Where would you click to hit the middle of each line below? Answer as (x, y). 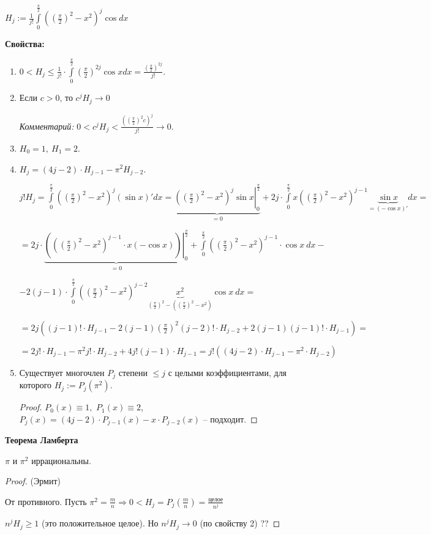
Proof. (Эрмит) (33, 481)
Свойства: (25, 44)
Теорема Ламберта (42, 440)
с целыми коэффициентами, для (227, 372)
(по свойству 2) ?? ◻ (240, 523)
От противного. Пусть (46, 501)
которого (36, 385)
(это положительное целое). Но (100, 523)
